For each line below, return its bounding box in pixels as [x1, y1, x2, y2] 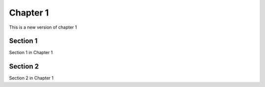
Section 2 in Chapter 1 [9, 75, 54, 81]
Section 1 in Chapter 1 [9, 50, 53, 55]
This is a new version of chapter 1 [9, 24, 77, 30]
